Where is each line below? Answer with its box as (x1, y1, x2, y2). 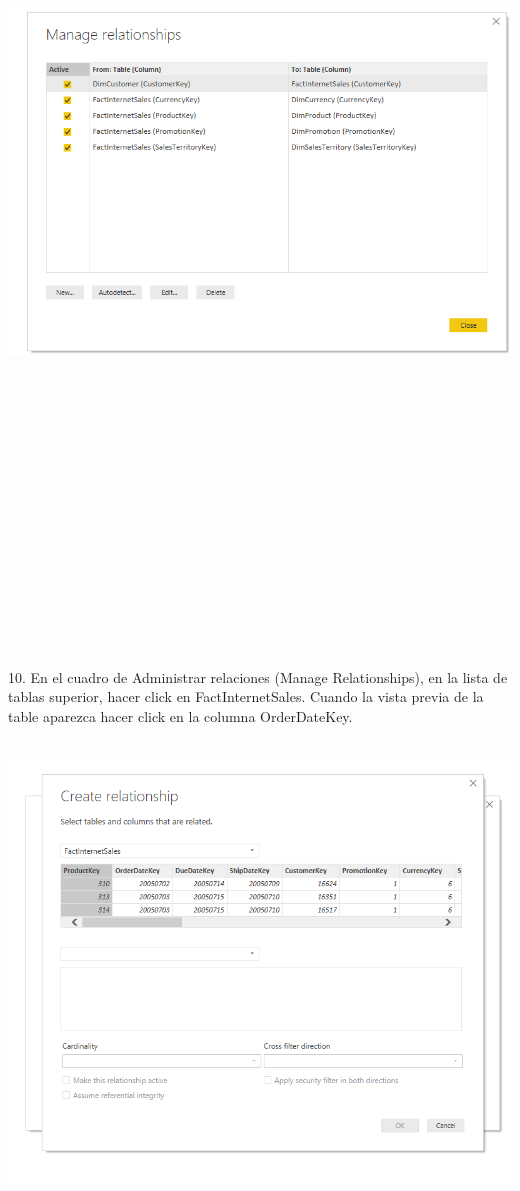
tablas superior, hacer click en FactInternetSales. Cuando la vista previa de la (8, 686, 484, 707)
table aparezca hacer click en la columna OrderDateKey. (8, 705, 353, 726)
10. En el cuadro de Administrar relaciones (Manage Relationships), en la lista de (8, 666, 508, 687)
